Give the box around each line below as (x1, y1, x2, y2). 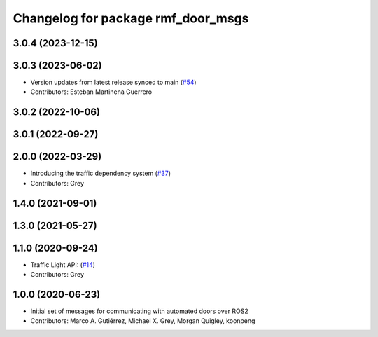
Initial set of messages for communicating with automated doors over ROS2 (30, 307, 248, 315)
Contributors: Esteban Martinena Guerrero (30, 88, 153, 96)
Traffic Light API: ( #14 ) (30, 260, 96, 269)
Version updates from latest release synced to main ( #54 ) (30, 78, 197, 87)
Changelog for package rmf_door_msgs (13, 11, 249, 26)
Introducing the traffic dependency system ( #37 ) (30, 169, 171, 178)
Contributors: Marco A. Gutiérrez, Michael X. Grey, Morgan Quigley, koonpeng (30, 317, 255, 325)
